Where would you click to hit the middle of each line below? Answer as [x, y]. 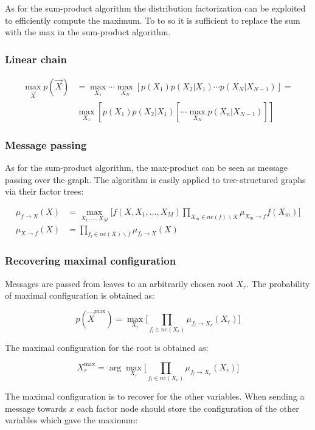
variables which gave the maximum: [71, 420]
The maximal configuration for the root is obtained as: [107, 348]
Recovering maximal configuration [91, 261]
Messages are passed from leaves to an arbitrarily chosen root [119, 283]
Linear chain [36, 59]
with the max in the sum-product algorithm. [88, 32]
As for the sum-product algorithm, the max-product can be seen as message [146, 168]
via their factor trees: [44, 191]
